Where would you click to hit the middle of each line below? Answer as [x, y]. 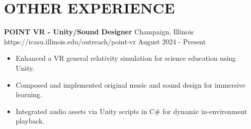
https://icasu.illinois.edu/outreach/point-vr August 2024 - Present [105, 41]
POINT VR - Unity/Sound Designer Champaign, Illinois [99, 32]
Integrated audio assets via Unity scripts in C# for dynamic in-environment [131, 111]
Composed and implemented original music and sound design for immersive [130, 84]
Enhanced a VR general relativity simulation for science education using [126, 58]
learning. [29, 94]
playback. [30, 121]
